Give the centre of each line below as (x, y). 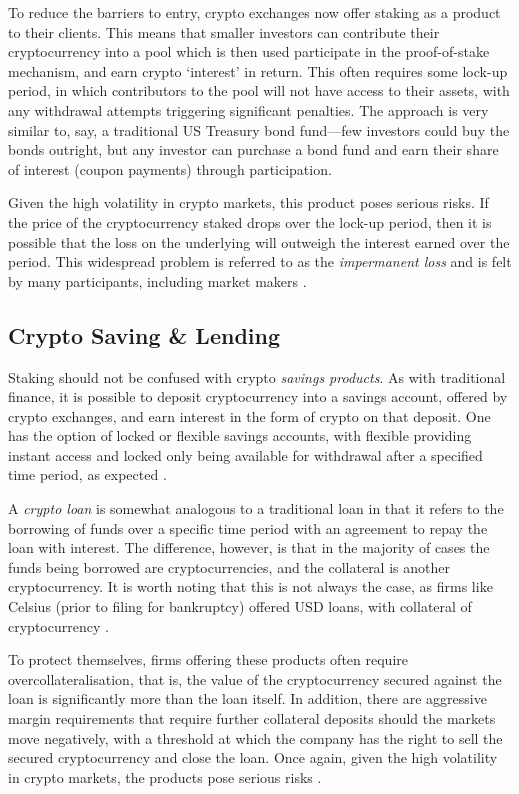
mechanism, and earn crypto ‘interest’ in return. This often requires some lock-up (258, 70)
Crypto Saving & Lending (144, 334)
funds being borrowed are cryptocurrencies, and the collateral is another (229, 566)
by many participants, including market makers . (157, 280)
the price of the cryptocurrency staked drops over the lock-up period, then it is (250, 221)
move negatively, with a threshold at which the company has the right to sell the (255, 737)
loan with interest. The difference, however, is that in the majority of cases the (249, 547)
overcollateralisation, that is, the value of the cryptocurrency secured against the (255, 678)
